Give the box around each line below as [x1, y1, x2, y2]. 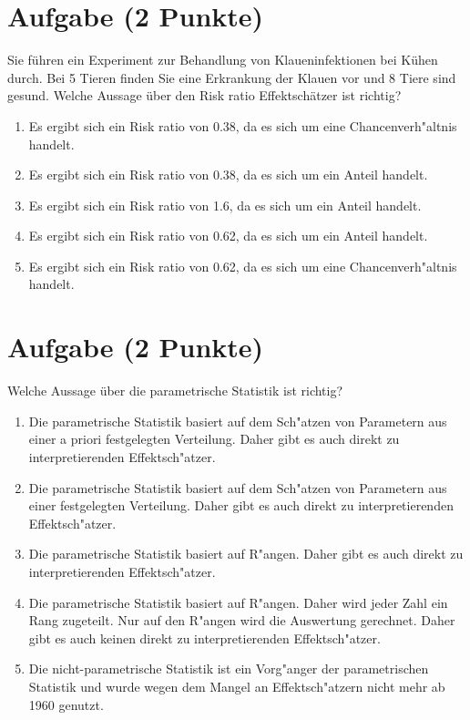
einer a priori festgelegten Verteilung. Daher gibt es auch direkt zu [28, 429, 400, 448]
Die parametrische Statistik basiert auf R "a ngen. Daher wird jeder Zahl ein [28, 592, 448, 612]
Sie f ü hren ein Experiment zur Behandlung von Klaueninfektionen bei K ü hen [7, 50, 438, 69]
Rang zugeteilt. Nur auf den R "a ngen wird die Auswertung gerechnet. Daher [28, 611, 455, 630]
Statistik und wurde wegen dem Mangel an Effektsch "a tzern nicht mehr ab [28, 676, 445, 695]
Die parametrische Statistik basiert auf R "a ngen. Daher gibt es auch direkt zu [28, 544, 464, 563]
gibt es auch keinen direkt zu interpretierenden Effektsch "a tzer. [28, 628, 381, 647]
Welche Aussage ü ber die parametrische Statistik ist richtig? [7, 381, 343, 400]
